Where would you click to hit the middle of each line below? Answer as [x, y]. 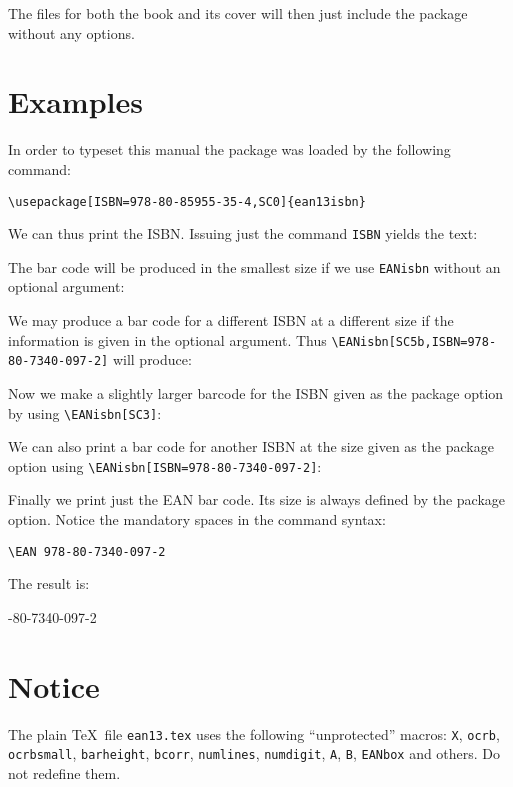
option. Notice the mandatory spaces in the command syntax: [197, 519]
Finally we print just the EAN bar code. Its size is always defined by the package [257, 499]
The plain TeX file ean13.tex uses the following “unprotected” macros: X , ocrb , [254, 733]
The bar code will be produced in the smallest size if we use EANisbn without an [254, 266]
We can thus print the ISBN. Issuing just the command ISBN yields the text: [243, 233]
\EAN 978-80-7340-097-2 [87, 551]
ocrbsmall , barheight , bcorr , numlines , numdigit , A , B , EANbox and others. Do [254, 753]
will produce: [152, 359]
